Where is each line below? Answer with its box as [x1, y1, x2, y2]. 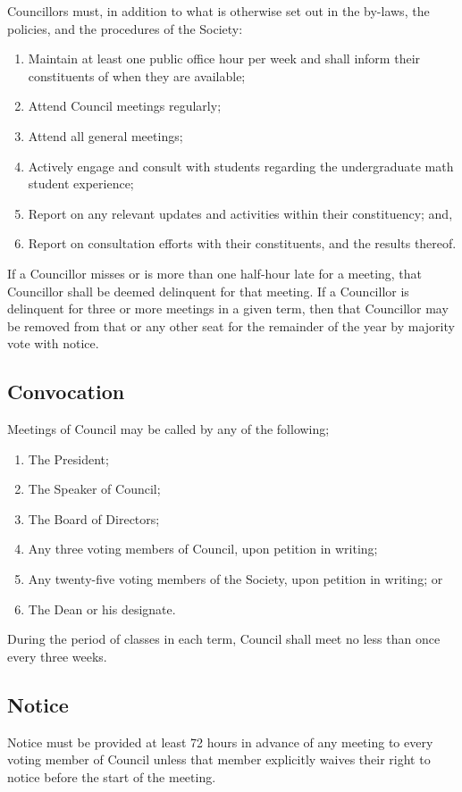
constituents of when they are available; [28, 66, 246, 85]
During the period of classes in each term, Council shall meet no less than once [7, 629, 441, 648]
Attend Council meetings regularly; [28, 96, 222, 115]
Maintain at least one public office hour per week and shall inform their [28, 49, 421, 68]
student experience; [28, 174, 134, 193]
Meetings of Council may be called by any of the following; [7, 420, 330, 438]
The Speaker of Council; [28, 479, 161, 498]
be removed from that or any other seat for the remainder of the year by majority [7, 316, 455, 335]
